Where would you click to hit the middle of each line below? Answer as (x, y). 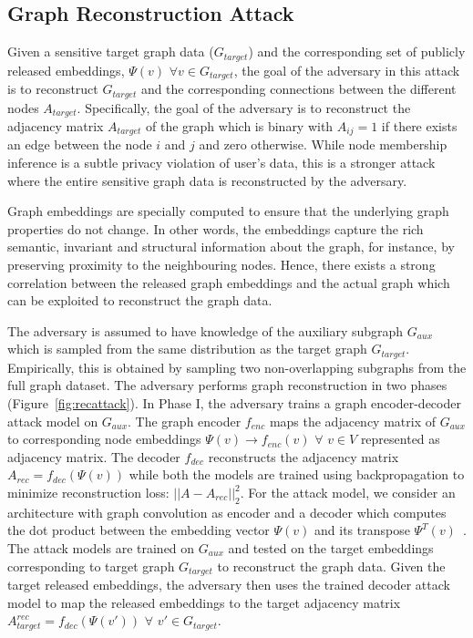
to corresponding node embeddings (104, 439)
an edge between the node (80, 144)
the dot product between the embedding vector (139, 530)
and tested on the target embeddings (331, 548)
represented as (400, 439)
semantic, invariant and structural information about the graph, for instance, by (231, 247)
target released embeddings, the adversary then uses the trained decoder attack (229, 585)
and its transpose (362, 530)
